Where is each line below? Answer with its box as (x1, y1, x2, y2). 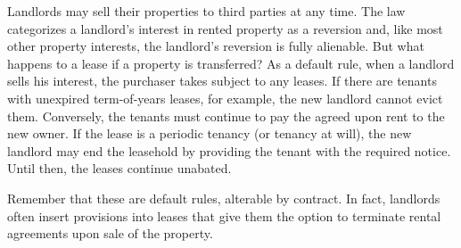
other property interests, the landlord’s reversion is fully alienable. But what (7, 37, 424, 55)
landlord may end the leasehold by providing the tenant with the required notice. (7, 141, 451, 160)
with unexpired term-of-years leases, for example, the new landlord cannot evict (7, 88, 443, 107)
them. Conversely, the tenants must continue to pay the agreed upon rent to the (7, 106, 445, 125)
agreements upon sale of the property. (7, 224, 213, 243)
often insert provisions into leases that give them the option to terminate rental (7, 206, 441, 225)
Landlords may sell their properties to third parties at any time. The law (7, 2, 406, 20)
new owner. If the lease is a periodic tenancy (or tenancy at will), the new (7, 124, 412, 143)
